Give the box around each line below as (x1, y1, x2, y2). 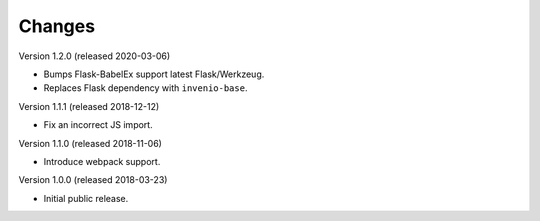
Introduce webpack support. (43, 155, 161, 167)
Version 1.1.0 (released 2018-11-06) (18, 137, 162, 149)
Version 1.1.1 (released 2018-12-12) (18, 100, 160, 112)
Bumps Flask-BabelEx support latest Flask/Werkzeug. (43, 68, 265, 80)
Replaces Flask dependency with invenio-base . (43, 82, 248, 94)
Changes (18, 15, 95, 37)
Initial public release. (43, 192, 129, 204)
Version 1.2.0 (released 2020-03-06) (18, 50, 171, 62)
